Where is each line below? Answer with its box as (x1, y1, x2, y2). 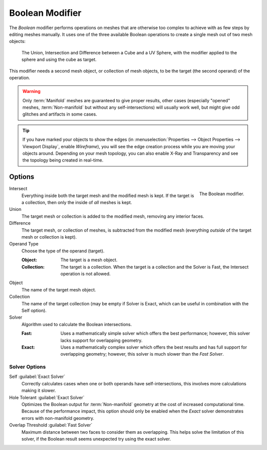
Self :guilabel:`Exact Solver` (9, 373, 65, 380)
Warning (22, 88, 41, 94)
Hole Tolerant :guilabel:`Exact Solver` (9, 394, 85, 400)
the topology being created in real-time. (22, 157, 104, 163)
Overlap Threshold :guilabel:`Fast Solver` (9, 422, 92, 428)
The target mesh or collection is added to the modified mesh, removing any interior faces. (21, 213, 205, 219)
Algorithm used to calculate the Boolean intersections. (21, 321, 132, 327)
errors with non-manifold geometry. (21, 415, 94, 421)
